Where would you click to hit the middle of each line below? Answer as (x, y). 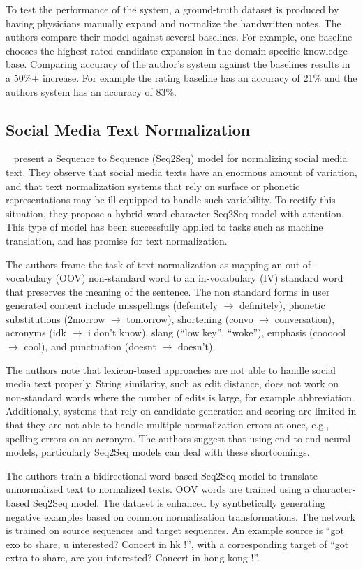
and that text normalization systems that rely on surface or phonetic (153, 186)
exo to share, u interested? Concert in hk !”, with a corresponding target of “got (177, 543)
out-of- (299, 264)
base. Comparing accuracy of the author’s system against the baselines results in (178, 64)
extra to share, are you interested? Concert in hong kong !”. (133, 557)
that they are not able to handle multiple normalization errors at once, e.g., (168, 425)
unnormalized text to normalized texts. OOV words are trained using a (158, 489)
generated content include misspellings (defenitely (112, 305)
